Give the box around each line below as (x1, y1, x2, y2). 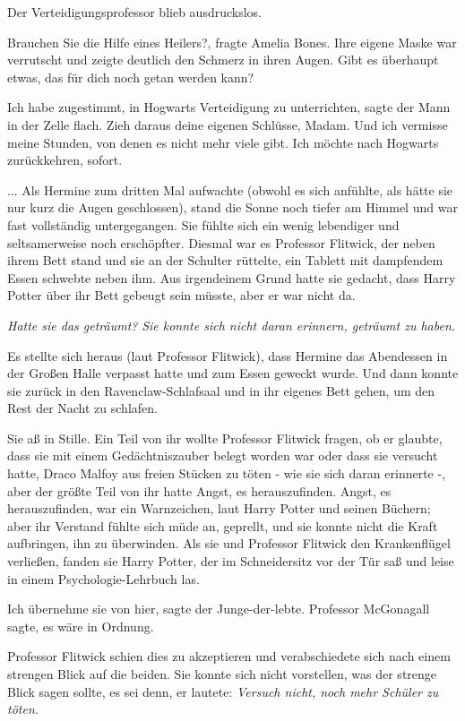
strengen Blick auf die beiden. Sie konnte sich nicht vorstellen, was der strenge (7, 665, 437, 682)
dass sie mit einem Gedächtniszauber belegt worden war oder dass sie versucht (7, 446, 438, 465)
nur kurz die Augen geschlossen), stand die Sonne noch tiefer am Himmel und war (7, 198, 458, 217)
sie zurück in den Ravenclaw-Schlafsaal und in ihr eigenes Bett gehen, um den (7, 381, 435, 399)
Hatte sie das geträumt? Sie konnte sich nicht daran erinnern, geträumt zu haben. (7, 315, 456, 334)
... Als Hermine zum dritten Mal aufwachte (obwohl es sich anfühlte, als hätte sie (7, 180, 453, 199)
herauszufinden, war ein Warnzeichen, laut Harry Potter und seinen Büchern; (7, 499, 431, 518)
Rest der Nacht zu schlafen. (7, 399, 158, 417)
